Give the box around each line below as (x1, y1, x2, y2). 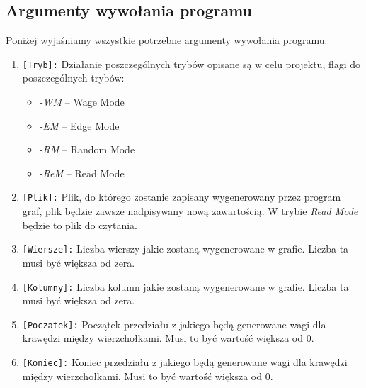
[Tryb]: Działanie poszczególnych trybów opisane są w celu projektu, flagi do (22, 56, 361, 71)
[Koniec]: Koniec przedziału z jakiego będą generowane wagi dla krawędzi (22, 355, 348, 370)
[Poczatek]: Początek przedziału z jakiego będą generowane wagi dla (22, 316, 326, 331)
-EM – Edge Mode (39, 118, 120, 133)
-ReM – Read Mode (39, 165, 125, 180)
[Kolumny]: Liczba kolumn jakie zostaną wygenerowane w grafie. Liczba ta (22, 279, 349, 294)
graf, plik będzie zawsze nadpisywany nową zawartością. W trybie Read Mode (22, 204, 358, 218)
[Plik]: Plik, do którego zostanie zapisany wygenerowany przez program (22, 189, 341, 204)
